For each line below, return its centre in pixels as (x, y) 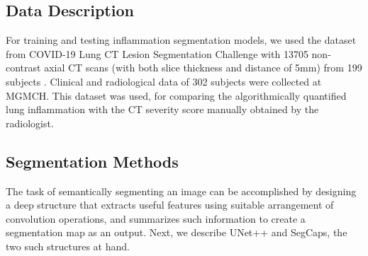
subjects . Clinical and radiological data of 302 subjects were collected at (164, 81)
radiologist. (30, 123)
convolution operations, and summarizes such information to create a (156, 218)
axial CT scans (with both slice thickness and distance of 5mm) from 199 (203, 68)
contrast (23, 68)
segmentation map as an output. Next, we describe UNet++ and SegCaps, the (177, 232)
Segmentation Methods (92, 161)
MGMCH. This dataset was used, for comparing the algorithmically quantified (176, 95)
